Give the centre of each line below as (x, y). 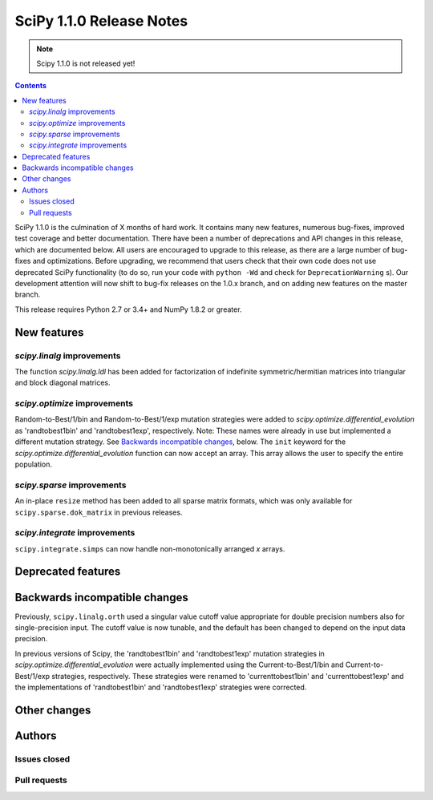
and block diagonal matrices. (63, 383)
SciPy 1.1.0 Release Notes (101, 21)
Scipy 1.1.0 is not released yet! (86, 63)
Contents (31, 86)
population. (33, 464)
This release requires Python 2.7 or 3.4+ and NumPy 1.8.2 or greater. (128, 309)
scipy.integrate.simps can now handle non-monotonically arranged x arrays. (150, 548)
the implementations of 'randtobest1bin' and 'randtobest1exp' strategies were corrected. (161, 687)
